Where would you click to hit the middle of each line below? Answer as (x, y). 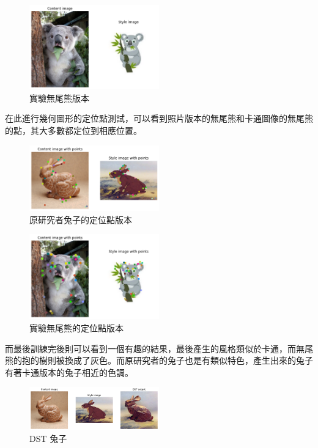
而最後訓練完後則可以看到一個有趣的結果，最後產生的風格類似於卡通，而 (150, 348)
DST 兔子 (48, 439)
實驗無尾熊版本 (59, 97)
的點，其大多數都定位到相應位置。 (73, 130)
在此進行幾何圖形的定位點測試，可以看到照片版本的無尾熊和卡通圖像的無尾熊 (159, 118)
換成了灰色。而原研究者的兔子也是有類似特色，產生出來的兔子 (189, 360)
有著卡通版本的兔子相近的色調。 (69, 372)
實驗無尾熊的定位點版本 (76, 327)
